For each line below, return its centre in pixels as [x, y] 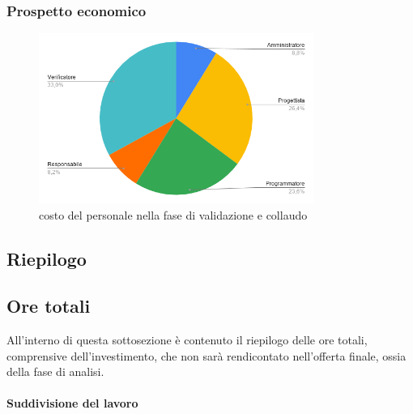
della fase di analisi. [55, 371]
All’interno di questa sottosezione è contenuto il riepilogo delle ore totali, [187, 340]
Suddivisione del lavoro [72, 403]
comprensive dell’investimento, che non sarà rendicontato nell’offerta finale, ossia [206, 355]
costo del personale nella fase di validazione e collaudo [173, 214]
